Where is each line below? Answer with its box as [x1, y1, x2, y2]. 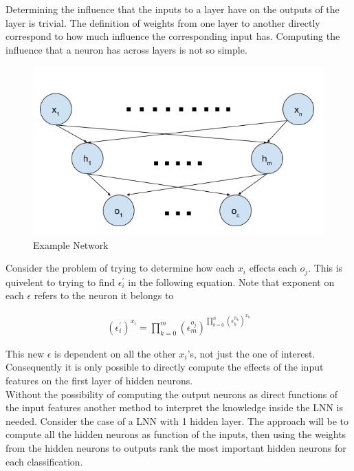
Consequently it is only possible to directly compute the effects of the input [5, 360, 324, 374]
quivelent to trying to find [5, 274, 115, 289]
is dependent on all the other [54, 346, 176, 360]
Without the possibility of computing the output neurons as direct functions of [5, 386, 338, 401]
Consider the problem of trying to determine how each [5, 261, 235, 275]
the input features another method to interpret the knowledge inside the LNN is [5, 400, 343, 415]
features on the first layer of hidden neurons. [5, 373, 193, 388]
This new [5, 346, 45, 360]
